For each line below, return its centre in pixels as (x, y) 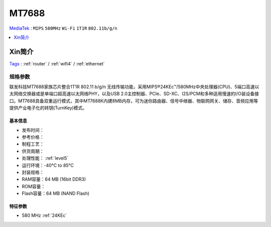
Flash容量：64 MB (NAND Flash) (56, 193)
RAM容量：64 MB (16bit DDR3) (54, 179)
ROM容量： (34, 186)
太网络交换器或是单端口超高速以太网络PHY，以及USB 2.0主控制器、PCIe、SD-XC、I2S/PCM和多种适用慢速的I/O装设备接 (134, 94)
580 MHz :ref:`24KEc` (44, 215)
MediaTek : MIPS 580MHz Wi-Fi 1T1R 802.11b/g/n (63, 28)
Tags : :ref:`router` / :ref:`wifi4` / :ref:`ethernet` (57, 63)
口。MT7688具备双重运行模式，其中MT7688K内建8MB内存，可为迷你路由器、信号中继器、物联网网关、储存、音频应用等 (134, 101)
